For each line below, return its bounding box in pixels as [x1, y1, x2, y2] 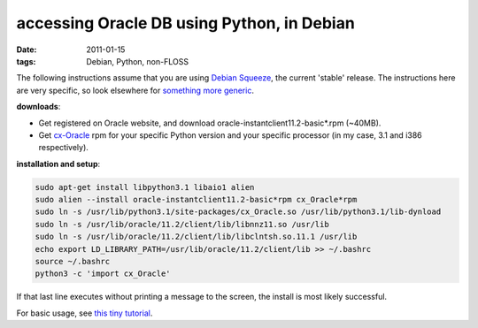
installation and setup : [16, 158, 101, 169]
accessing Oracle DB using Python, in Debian [16, 13, 356, 33]
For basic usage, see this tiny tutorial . [16, 308, 153, 318]
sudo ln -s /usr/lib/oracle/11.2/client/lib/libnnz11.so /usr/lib [35, 219, 329, 229]
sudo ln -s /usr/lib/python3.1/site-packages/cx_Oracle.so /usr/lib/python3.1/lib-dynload [35, 207, 442, 217]
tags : [16, 56, 36, 66]
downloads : [16, 102, 61, 112]
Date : [16, 44, 37, 55]
